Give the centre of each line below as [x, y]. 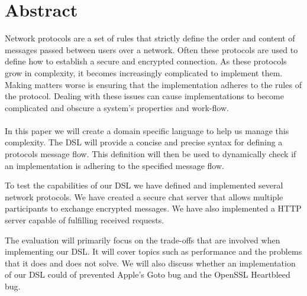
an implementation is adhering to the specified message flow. [114, 165]
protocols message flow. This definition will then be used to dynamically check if [151, 154]
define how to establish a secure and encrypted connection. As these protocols [146, 61]
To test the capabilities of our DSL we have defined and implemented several [144, 185]
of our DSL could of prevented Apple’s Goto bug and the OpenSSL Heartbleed [148, 274]
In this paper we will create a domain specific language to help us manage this [147, 130]
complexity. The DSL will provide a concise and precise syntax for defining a [144, 142]
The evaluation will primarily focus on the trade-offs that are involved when [143, 240]
